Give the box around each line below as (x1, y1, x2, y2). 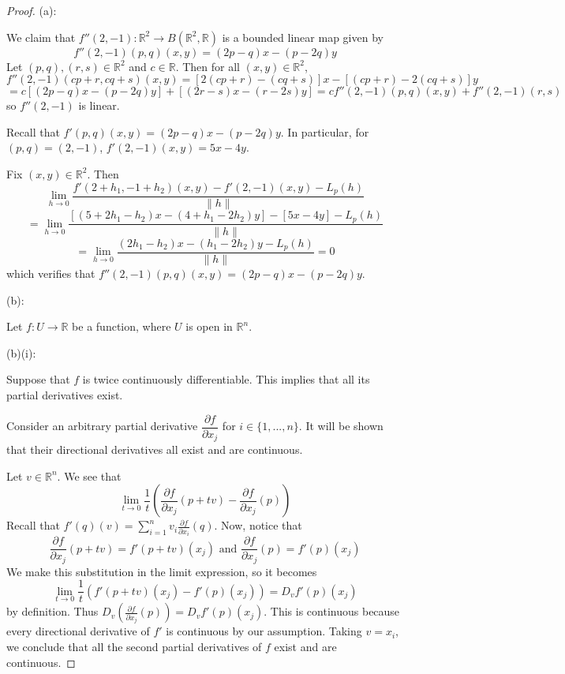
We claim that (6, 28, 76, 45)
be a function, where (72, 318, 171, 335)
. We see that (57, 467, 122, 484)
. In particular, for (280, 123, 369, 140)
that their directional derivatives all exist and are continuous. (6, 441, 303, 458)
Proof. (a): (6, 2, 57, 18)
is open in (185, 318, 233, 335)
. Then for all (175, 58, 240, 74)
